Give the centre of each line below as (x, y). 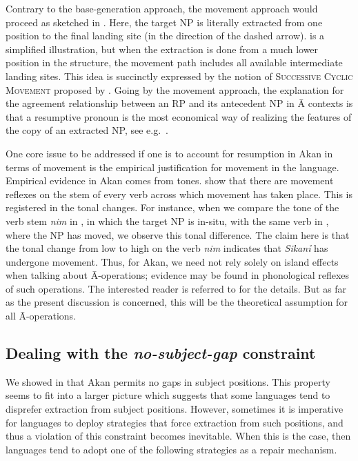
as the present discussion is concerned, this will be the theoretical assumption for (177, 302)
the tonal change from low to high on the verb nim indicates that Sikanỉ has (167, 248)
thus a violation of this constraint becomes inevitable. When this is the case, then (178, 436)
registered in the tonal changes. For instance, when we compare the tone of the (172, 207)
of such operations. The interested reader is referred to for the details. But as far (176, 288)
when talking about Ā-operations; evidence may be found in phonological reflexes (178, 275)
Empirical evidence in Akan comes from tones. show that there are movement (170, 180)
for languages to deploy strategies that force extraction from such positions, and (175, 422)
